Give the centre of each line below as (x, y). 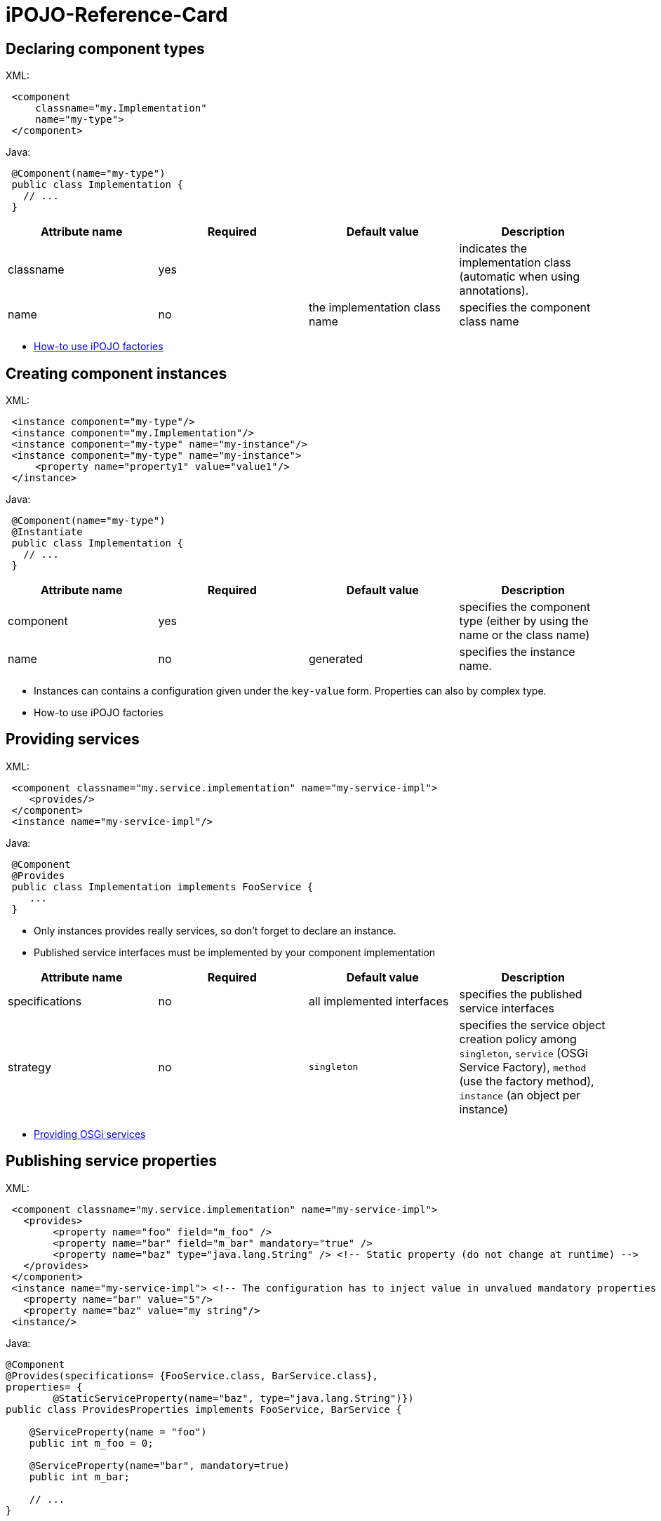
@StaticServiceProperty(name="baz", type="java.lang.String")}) (233, 1398)
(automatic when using (520, 277)
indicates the (493, 249)
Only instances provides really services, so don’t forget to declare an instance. (215, 930)
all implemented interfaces (379, 1001)
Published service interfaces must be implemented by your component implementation (235, 952)
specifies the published (521, 994)
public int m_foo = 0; (91, 1443)
